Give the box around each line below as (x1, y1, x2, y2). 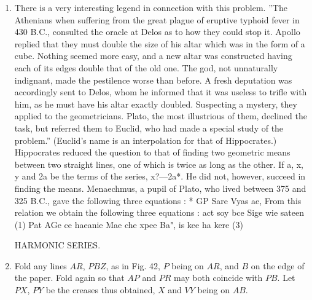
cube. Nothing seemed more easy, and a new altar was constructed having (14, 49, 292, 62)
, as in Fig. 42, (106, 259, 160, 272)
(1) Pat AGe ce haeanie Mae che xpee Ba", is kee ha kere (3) (14, 218, 243, 231)
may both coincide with (174, 271, 263, 284)
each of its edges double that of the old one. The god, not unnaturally (14, 61, 278, 74)
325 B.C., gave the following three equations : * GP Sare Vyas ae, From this (14, 194, 302, 207)
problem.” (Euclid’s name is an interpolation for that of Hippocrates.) (14, 133, 277, 146)
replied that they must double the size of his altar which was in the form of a (14, 37, 305, 50)
